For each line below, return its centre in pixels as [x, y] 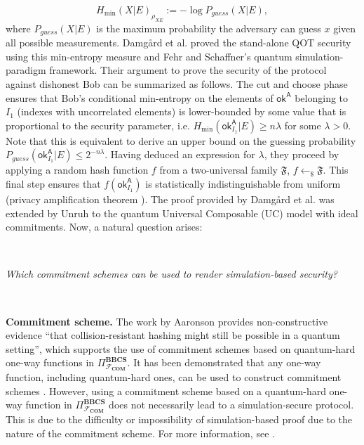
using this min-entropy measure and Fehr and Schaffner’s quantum [149, 56]
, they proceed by [302, 154]
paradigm [26, 70]
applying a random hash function [77, 170]
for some [303, 125]
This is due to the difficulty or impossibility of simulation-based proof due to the [179, 419]
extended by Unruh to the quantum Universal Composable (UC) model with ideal [182, 213]
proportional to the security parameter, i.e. [98, 125]
